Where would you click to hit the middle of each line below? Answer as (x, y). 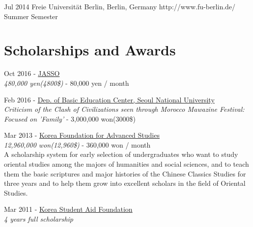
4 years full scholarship (39, 219)
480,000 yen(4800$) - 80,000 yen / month (67, 83)
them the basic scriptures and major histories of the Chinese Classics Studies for (125, 173)
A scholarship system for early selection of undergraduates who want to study (121, 154)
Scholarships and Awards (90, 50)
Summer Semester (31, 16)
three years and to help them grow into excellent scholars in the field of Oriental (125, 183)
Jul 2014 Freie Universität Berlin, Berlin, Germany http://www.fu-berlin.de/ (120, 6)
